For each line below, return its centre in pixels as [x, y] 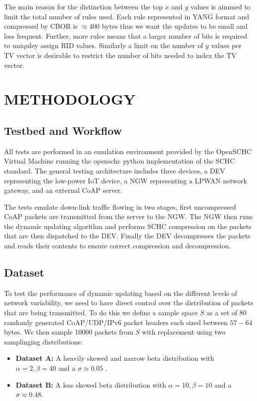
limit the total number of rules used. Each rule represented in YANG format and [127, 16]
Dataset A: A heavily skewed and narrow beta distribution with [115, 358]
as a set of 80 [227, 313]
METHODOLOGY [70, 99]
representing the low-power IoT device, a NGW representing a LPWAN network [126, 180]
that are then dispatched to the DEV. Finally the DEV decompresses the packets [127, 236]
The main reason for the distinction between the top [83, 6]
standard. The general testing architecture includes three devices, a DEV [115, 170]
